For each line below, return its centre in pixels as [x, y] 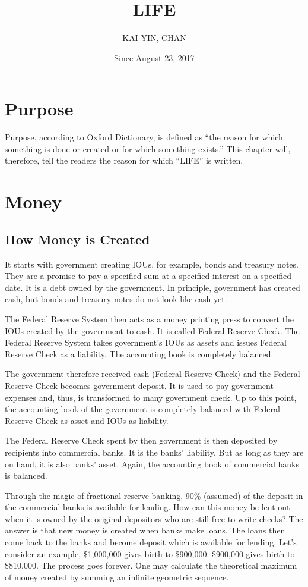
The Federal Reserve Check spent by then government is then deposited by [141, 440]
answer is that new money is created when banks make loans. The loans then [145, 530]
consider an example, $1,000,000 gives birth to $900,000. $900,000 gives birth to [150, 553]
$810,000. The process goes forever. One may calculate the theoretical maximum [151, 565]
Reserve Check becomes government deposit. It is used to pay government [139, 385]
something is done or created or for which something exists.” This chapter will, [148, 148]
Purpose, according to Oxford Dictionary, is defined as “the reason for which [144, 137]
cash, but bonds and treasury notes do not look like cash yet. [116, 299]
